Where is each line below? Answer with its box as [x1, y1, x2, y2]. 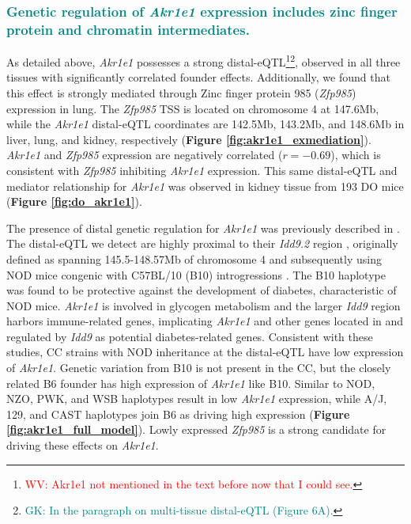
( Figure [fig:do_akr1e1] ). [6, 193, 142, 210]
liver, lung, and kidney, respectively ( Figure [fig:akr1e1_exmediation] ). [6, 131, 371, 147]
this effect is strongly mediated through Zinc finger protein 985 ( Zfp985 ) [6, 84, 356, 101]
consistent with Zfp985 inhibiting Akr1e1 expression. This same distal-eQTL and [6, 161, 398, 178]
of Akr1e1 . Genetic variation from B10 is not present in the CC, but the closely [6, 359, 391, 376]
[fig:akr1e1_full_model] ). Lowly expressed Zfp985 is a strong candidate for [6, 421, 386, 438]
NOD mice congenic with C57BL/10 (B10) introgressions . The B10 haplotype [6, 266, 386, 283]
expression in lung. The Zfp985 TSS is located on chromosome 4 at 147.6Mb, [6, 100, 379, 116]
